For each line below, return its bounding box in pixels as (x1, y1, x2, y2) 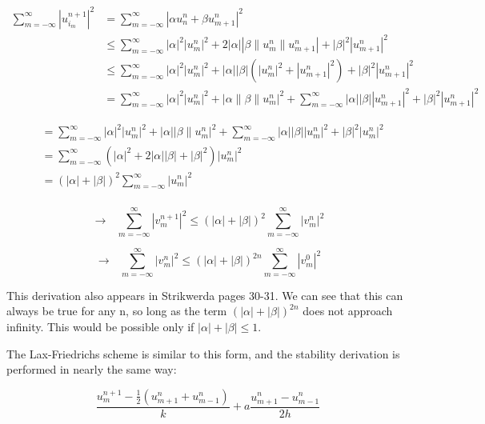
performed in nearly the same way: (6, 361, 177, 378)
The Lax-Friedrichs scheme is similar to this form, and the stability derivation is (6, 345, 400, 362)
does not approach (303, 302, 393, 319)
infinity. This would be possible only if (6, 318, 194, 334)
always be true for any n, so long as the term (6, 302, 227, 319)
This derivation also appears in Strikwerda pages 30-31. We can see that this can (6, 286, 403, 303)
